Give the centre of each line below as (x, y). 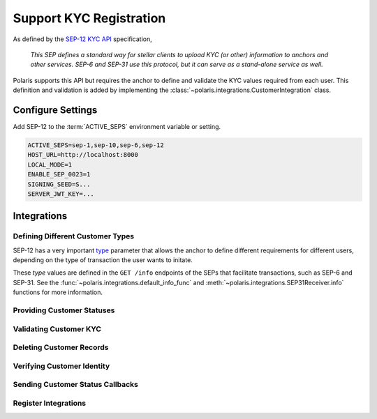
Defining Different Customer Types (74, 236)
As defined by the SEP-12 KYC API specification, (83, 39)
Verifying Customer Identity (61, 366)
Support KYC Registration (89, 18)
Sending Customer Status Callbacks (76, 385)
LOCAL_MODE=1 (50, 165)
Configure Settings (55, 110)
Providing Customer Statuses (64, 310)
